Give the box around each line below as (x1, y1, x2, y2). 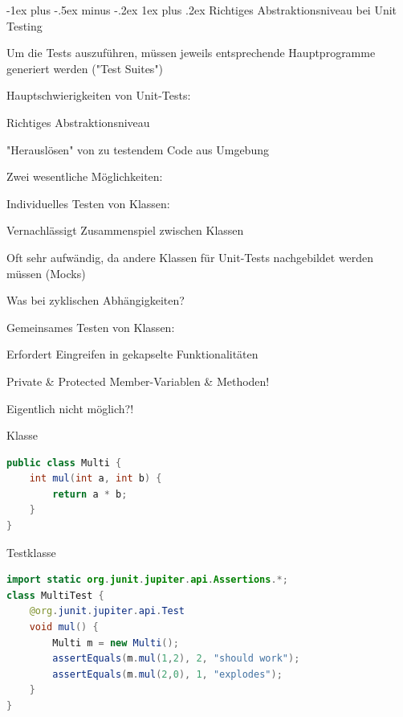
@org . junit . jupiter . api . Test (29, 605, 185, 617)
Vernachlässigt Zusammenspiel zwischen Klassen (6, 222, 244, 239)
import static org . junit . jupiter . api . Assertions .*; (6, 574, 288, 586)
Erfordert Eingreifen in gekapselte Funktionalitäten (6, 346, 258, 363)
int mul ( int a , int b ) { (29, 473, 162, 485)
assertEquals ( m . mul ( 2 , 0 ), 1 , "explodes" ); (52, 668, 283, 680)
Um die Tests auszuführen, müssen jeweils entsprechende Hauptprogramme (6, 44, 376, 61)
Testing (6, 17, 43, 34)
